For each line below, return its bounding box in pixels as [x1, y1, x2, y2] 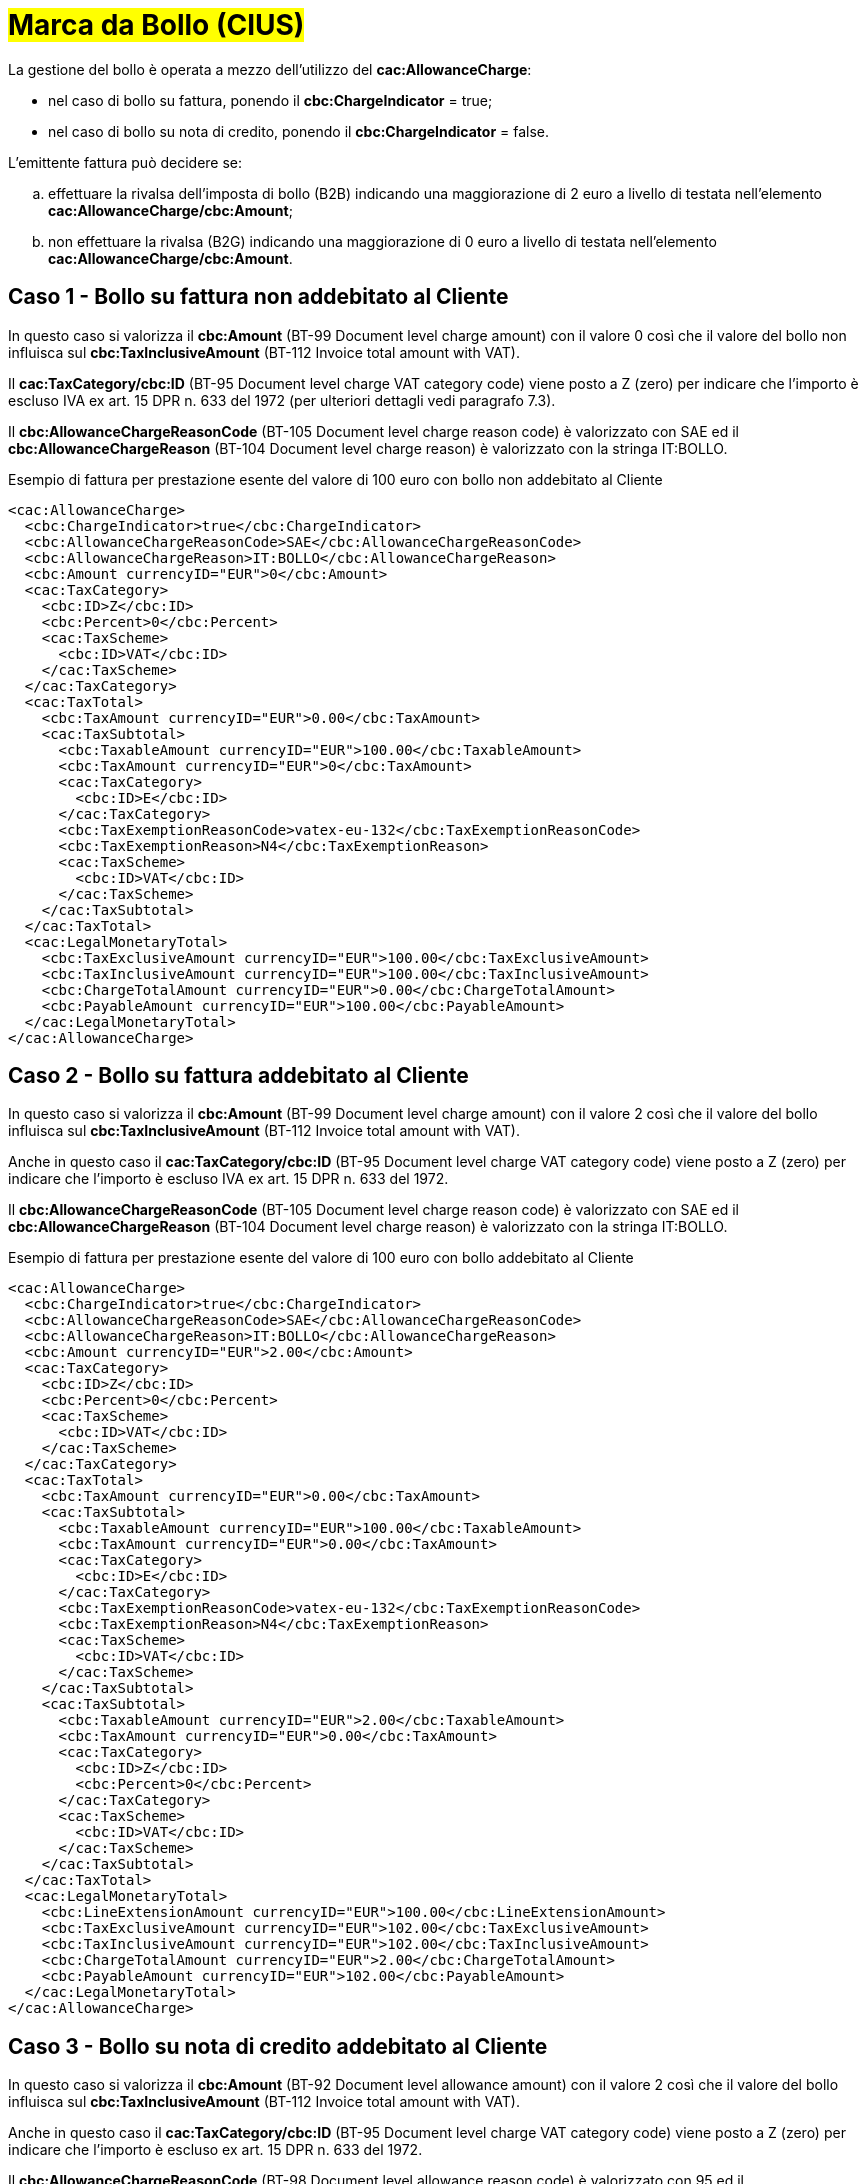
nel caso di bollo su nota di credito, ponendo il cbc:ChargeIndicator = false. [48, 122, 550, 140]
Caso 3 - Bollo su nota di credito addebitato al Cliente [8, 2033, 548, 2059]
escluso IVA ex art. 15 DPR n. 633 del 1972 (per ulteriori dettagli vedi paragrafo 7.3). [8, 391, 556, 409]
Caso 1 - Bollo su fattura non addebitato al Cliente [8, 284, 509, 310]
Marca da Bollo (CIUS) [8, 8, 305, 42]
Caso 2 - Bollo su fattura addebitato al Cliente [8, 1063, 469, 1089]
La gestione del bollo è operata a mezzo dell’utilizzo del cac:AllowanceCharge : [8, 60, 532, 78]
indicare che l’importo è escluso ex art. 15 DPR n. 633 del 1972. [8, 2141, 423, 2159]
